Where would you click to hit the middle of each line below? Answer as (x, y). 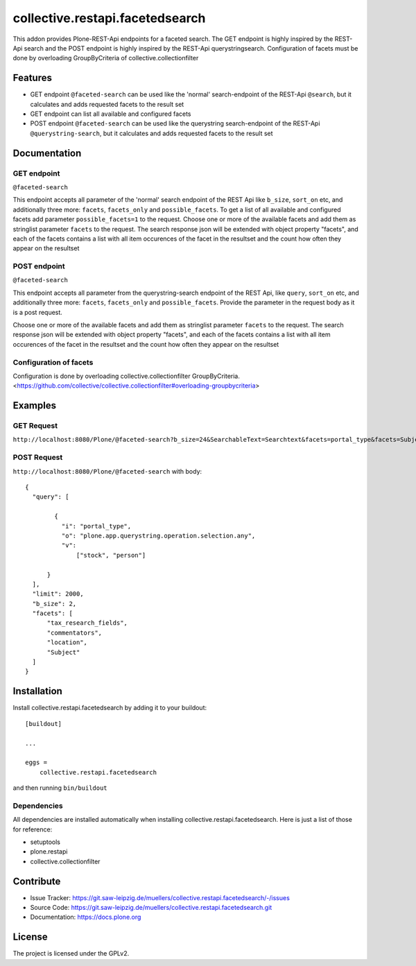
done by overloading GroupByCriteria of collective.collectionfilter (106, 58)
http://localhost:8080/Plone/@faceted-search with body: (107, 471)
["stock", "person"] (111, 555)
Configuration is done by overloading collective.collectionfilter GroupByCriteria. (127, 376)
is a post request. (37, 312)
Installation (37, 691)
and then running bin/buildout (60, 788)
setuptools (45, 842)
